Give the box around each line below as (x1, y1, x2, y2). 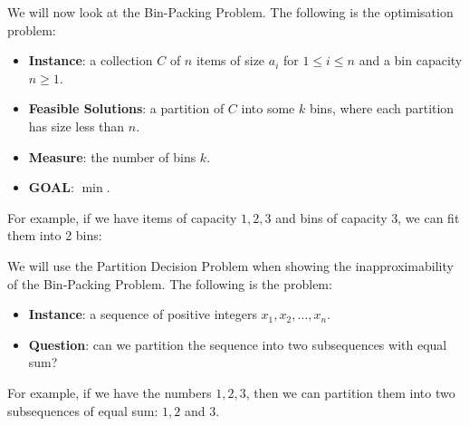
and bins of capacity (275, 208, 388, 227)
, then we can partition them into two (245, 382, 455, 402)
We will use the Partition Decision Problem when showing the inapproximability (7, 256, 454, 275)
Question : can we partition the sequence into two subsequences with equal (28, 334, 447, 353)
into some (241, 99, 295, 118)
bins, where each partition (309, 99, 455, 118)
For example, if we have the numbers (7, 382, 212, 402)
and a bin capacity (359, 51, 463, 70)
